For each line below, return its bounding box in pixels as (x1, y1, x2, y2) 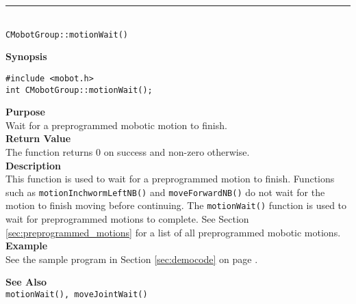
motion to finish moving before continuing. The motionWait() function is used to (5, 198, 347, 212)
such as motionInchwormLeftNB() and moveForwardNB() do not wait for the (5, 184, 325, 199)
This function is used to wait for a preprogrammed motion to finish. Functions (5, 171, 335, 186)
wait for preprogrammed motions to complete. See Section (5, 212, 249, 226)
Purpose (5, 105, 45, 119)
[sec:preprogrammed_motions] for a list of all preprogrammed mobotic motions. (5, 225, 341, 239)
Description (5, 158, 62, 172)
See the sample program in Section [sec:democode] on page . (5, 251, 258, 266)
